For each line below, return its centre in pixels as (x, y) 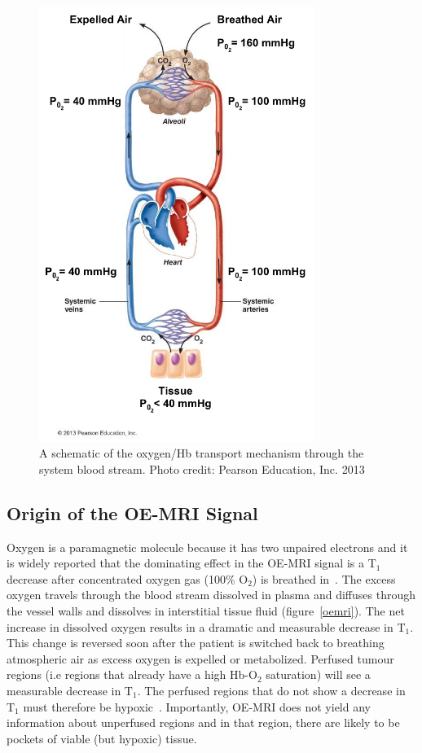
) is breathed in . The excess (324, 578)
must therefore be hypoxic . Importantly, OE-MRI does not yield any (197, 706)
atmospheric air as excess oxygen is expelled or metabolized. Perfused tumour (200, 658)
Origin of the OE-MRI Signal (132, 512)
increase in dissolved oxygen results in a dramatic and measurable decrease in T (206, 626)
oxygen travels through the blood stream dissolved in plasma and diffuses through (211, 595)
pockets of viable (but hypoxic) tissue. (102, 738)
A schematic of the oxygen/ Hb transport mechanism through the (202, 453)
